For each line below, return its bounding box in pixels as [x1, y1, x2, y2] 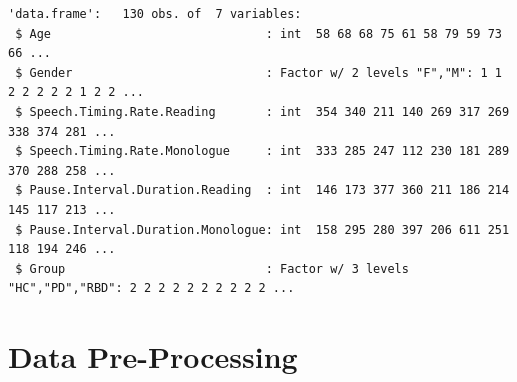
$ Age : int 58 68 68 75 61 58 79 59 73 [15, 26, 502, 41]
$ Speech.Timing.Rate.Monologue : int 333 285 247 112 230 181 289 [15, 144, 510, 159]
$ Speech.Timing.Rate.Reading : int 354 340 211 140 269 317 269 [15, 104, 510, 119]
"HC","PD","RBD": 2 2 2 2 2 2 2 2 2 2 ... [8, 281, 295, 296]
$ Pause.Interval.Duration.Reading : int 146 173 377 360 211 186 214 [15, 183, 510, 198]
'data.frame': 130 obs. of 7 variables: [8, 7, 302, 21]
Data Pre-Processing [8, 336, 298, 377]
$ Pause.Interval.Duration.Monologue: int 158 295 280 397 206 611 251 [15, 222, 510, 237]
